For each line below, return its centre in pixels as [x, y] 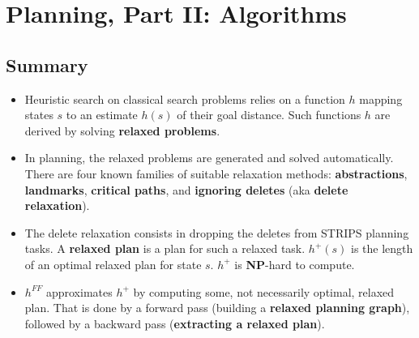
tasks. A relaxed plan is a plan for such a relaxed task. [165, 248]
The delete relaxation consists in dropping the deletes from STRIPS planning [217, 232]
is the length [382, 248]
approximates [79, 291]
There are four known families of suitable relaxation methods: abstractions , [216, 173]
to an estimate [102, 115]
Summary [47, 64]
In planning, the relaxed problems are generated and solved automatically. [209, 158]
